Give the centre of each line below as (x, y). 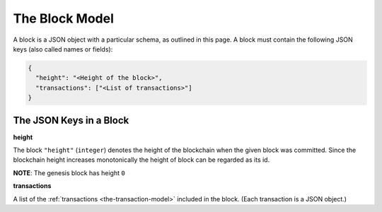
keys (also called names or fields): (63, 49)
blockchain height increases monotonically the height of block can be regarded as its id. (141, 160)
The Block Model (64, 18)
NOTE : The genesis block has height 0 (69, 172)
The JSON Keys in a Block (71, 120)
